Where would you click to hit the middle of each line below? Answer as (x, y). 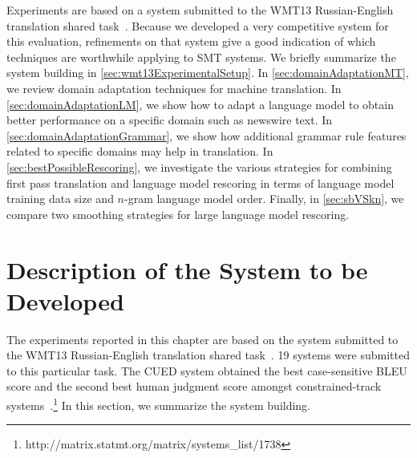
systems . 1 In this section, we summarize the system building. (159, 404)
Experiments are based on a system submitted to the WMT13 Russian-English (200, 10)
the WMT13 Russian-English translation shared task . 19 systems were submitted (208, 355)
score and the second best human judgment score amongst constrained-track (194, 386)
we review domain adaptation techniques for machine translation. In (174, 88)
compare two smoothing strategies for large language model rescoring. (178, 214)
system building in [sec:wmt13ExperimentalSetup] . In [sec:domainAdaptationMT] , (208, 73)
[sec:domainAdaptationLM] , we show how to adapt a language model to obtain (200, 104)
